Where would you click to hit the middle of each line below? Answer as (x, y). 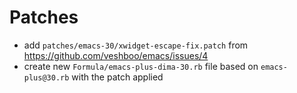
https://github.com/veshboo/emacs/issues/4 (116, 55)
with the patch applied (117, 77)
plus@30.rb (46, 77)
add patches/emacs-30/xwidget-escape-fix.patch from (136, 45)
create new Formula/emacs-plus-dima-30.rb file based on (141, 66)
